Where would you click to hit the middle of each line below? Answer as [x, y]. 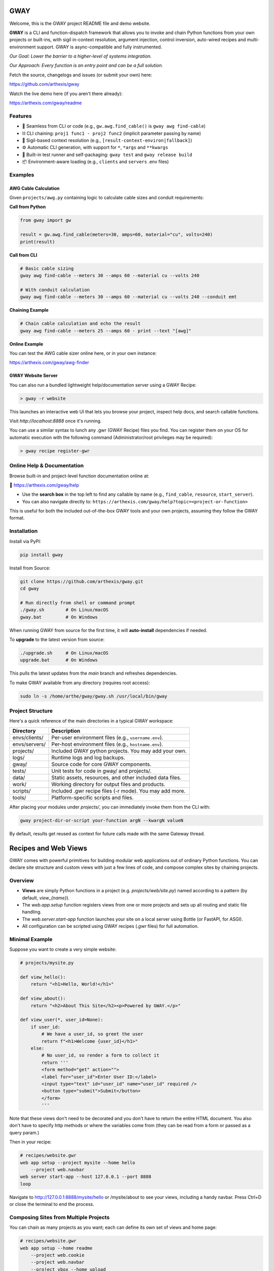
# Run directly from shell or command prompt [78, 603]
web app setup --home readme [56, 1248]
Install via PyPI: [25, 541]
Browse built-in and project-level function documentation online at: [79, 476]
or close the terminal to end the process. [52, 1204]
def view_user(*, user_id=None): [62, 1020]
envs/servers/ [29, 744]
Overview [22, 881]
